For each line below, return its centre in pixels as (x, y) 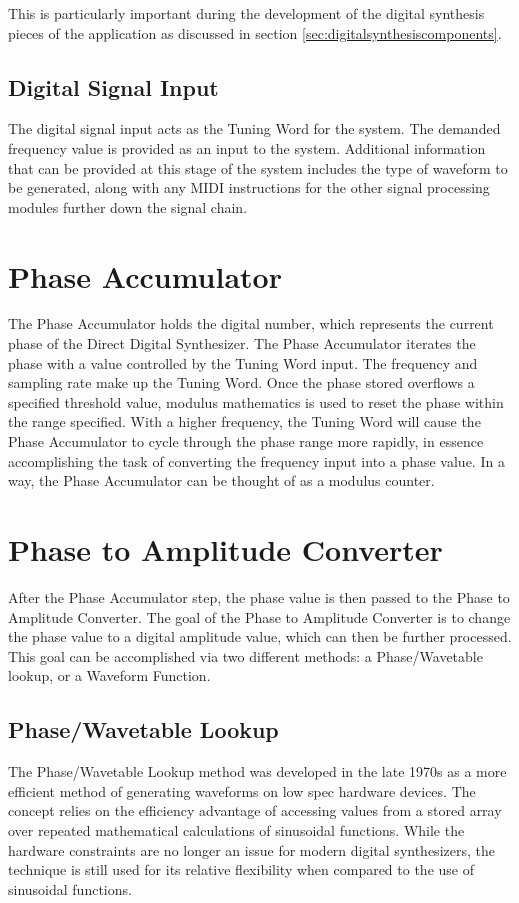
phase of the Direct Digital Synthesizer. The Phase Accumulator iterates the (242, 343)
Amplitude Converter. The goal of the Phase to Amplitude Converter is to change (259, 616)
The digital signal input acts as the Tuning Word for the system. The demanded (254, 128)
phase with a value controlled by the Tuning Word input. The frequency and (243, 362)
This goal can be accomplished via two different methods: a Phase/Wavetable (245, 655)
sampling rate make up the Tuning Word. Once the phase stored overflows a (241, 382)
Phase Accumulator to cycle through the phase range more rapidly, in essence (246, 441)
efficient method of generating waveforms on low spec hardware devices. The (242, 790)
